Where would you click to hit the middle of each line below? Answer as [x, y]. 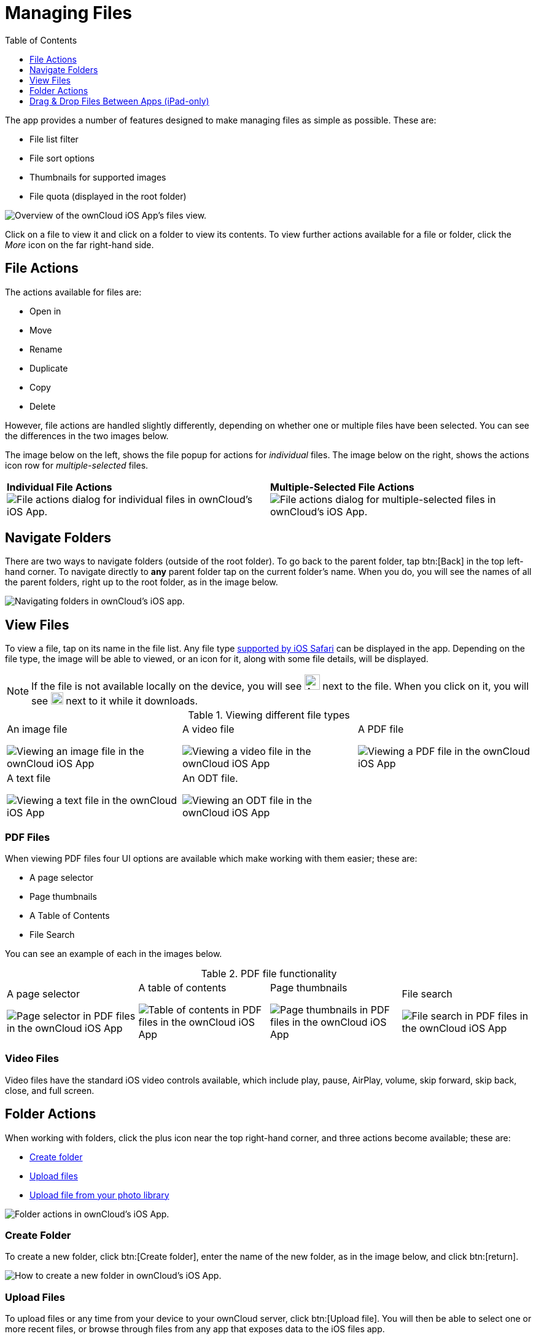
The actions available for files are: [73, 292]
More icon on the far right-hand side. [80, 244]
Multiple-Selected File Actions [342, 487]
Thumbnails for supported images [98, 177]
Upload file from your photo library [99, 1195]
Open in [45, 311]
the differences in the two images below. [87, 435]
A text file [29, 779]
